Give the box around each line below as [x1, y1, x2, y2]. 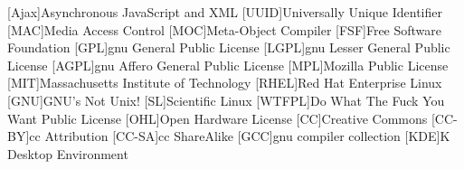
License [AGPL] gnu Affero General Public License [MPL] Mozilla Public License [7, 55, 449, 74]
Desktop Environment [7, 144, 128, 163]
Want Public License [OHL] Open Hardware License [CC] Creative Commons [7, 108, 428, 127]
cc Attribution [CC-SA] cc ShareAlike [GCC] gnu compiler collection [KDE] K [29, 127, 450, 146]
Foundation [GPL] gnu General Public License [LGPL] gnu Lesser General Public [7, 38, 450, 57]
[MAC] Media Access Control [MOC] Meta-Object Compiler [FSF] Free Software [7, 20, 442, 39]
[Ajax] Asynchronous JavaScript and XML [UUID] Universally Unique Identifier [7, 3, 442, 21]
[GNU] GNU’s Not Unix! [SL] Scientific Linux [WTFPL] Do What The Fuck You [7, 90, 445, 109]
